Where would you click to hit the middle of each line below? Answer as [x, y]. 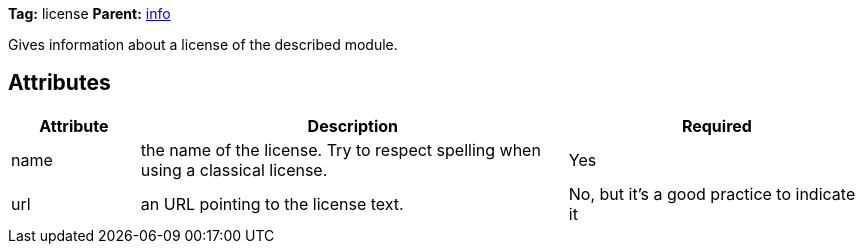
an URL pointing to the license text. [272, 203]
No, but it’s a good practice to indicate [712, 193]
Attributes [59, 83]
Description [353, 125]
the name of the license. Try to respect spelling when [340, 149]
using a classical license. [234, 169]
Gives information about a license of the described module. [203, 44]
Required [716, 125]
